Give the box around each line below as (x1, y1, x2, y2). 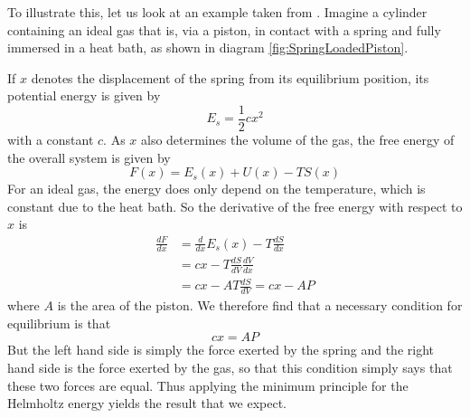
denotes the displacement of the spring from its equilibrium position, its (31, 68, 429, 87)
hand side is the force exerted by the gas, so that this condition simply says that (7, 357, 453, 376)
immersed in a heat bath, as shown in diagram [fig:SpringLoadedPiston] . (7, 38, 409, 57)
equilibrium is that (7, 313, 111, 332)
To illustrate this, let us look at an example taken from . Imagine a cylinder (7, 3, 428, 21)
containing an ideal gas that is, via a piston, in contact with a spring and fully (7, 20, 441, 39)
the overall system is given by (7, 147, 171, 166)
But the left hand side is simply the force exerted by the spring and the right (7, 340, 434, 359)
